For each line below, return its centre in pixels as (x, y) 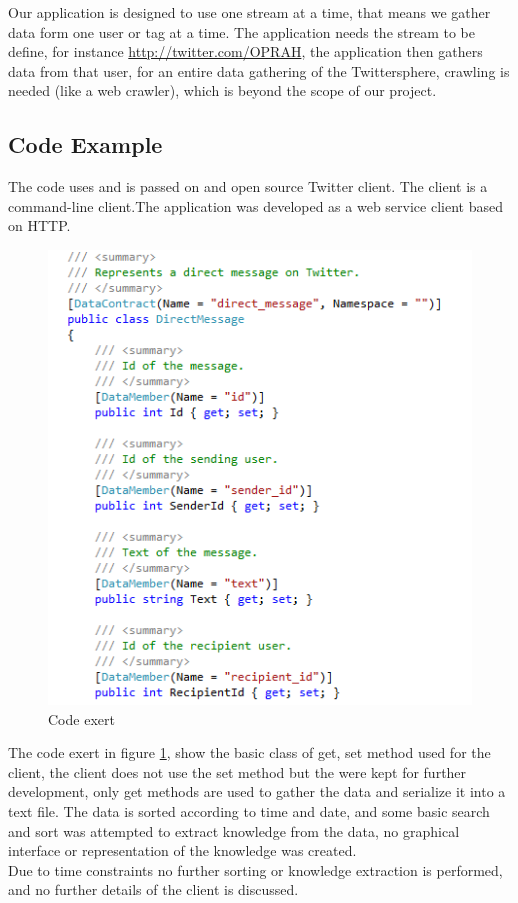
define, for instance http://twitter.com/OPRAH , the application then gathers (245, 51)
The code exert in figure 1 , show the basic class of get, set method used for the (249, 752)
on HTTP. (39, 225)
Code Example (85, 144)
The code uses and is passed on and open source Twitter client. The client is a (248, 186)
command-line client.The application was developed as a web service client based (255, 205)
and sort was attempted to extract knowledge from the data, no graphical (234, 830)
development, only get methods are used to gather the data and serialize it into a (257, 791)
